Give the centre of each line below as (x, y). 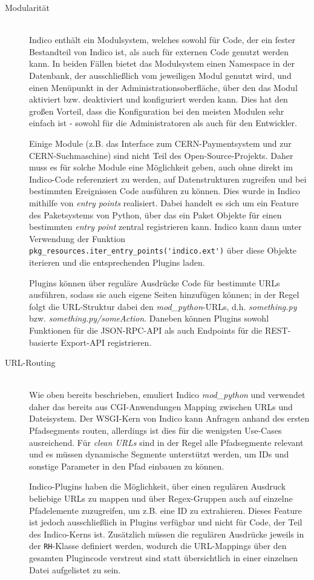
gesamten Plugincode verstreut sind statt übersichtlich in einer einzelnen (164, 558)
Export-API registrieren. (106, 342)
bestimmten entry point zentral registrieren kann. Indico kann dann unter (165, 227)
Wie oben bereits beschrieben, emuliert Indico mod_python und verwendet (167, 395)
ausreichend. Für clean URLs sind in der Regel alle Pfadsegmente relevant (166, 442)
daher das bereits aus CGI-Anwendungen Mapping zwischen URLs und (161, 406)
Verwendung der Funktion (77, 238)
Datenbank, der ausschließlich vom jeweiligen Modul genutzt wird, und (160, 75)
